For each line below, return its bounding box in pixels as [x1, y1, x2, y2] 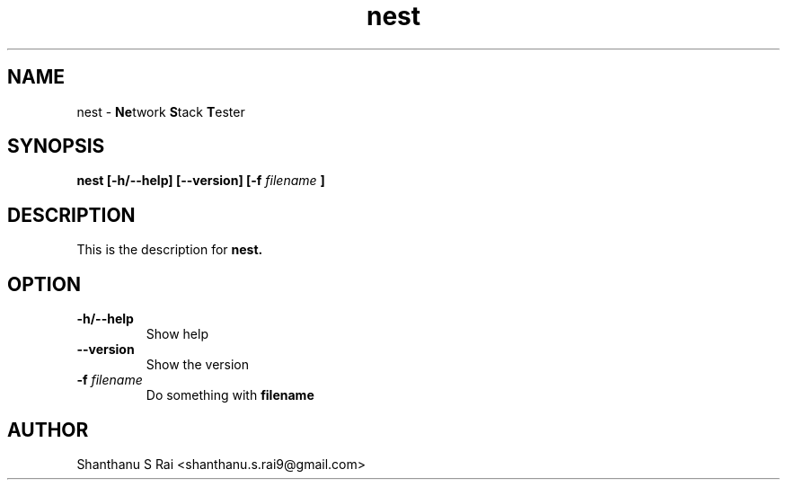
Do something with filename [146, 387, 314, 403]
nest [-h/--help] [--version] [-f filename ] [76, 173, 325, 189]
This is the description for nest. [76, 242, 263, 258]
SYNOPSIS [7, 135, 105, 158]
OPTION [7, 272, 81, 296]
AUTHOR [7, 418, 89, 441]
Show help [146, 326, 208, 342]
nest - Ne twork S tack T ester [76, 103, 245, 120]
